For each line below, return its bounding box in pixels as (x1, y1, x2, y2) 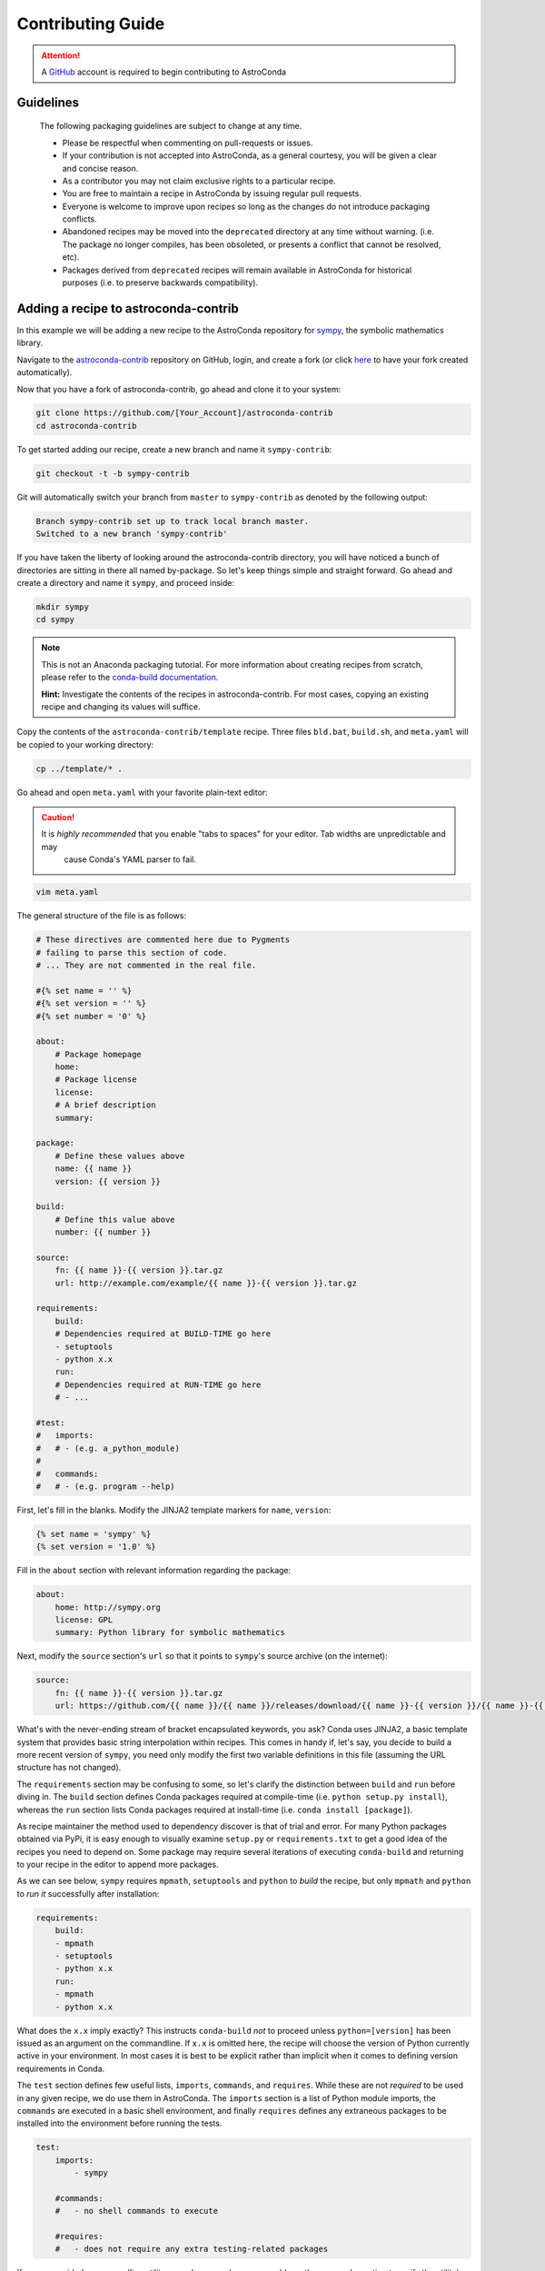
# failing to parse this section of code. (35, 947, 228, 957)
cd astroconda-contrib (35, 421, 137, 431)
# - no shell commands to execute (54, 2206, 218, 2216)
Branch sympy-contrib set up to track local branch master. (35, 516, 310, 526)
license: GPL (54, 1615, 114, 1625)
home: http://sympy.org (54, 1602, 161, 1612)
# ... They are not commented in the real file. (35, 959, 257, 970)
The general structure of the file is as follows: (16, 910, 186, 921)
